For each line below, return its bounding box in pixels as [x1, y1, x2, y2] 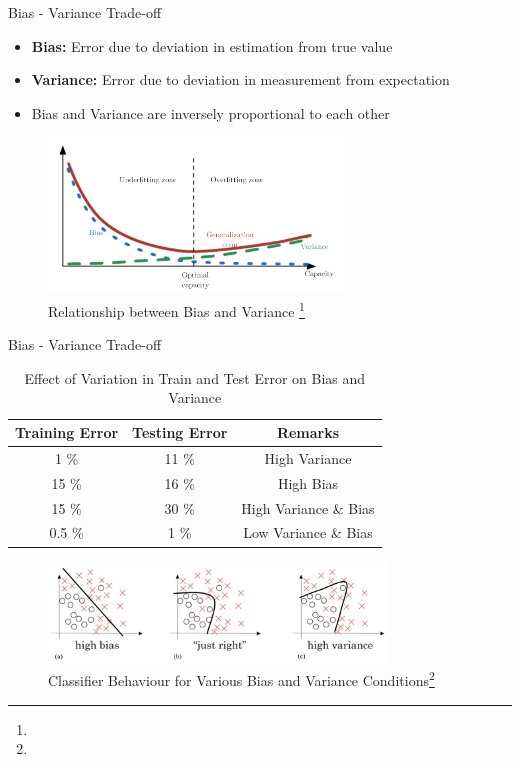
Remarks [276, 422, 340, 443]
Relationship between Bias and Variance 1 [48, 298, 305, 321]
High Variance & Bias [241, 497, 375, 518]
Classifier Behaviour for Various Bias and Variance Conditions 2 [48, 667, 435, 691]
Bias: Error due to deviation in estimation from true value [31, 35, 393, 56]
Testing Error [132, 422, 228, 443]
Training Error [15, 422, 119, 443]
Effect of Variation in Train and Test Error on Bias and [24, 367, 366, 388]
